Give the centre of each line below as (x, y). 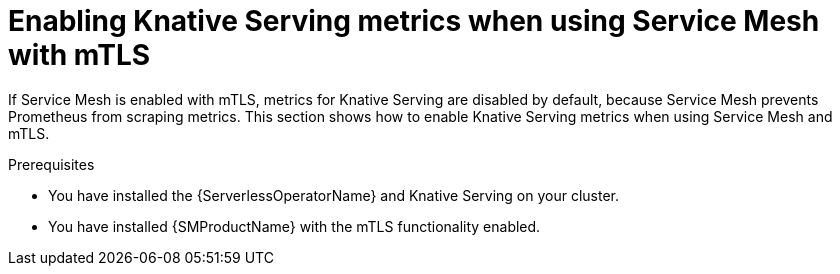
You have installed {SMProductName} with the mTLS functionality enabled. (294, 226)
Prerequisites (51, 164)
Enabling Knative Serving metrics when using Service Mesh (414, 21)
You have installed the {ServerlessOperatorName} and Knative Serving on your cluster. (334, 195)
